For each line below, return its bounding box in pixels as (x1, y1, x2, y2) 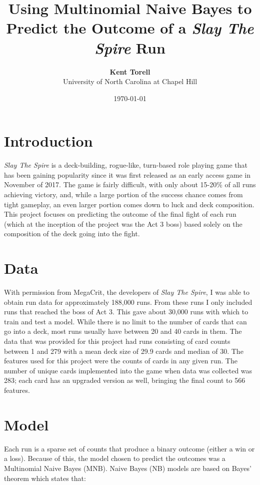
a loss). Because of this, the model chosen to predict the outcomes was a (4, 453, 225, 463)
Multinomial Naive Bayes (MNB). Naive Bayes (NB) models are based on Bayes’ (4, 462, 251, 473)
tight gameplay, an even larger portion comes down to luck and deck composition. (4, 199, 254, 209)
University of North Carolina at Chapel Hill (62, 76, 197, 87)
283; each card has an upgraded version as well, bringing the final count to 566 (4, 375, 245, 385)
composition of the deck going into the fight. (4, 228, 140, 239)
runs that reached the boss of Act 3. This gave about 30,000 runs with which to (4, 306, 248, 317)
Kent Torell (109, 66, 150, 77)
